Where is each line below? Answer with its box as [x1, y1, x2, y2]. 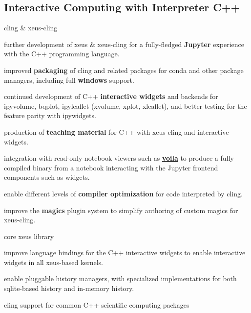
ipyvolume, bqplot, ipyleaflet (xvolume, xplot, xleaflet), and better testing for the [4, 100, 247, 111]
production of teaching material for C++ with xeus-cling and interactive [4, 126, 229, 137]
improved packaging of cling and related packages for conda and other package [4, 65, 244, 75]
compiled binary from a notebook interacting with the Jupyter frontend [4, 162, 218, 172]
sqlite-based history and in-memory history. [4, 283, 134, 293]
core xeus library [4, 231, 54, 241]
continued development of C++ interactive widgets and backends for [4, 91, 218, 101]
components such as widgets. [4, 172, 90, 182]
